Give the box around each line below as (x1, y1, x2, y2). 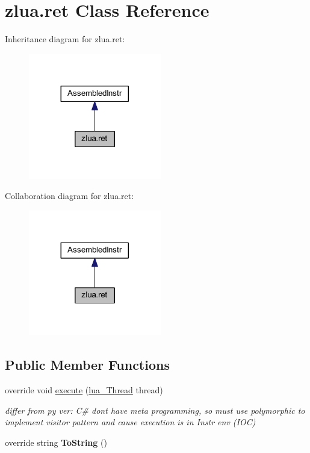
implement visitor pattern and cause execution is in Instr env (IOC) (5, 416, 256, 428)
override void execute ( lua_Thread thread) (5, 384, 163, 396)
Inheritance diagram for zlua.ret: (5, 33, 125, 45)
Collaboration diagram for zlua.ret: (5, 189, 134, 202)
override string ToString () (5, 436, 107, 449)
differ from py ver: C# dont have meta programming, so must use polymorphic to (5, 404, 305, 416)
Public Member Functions (5, 355, 170, 374)
